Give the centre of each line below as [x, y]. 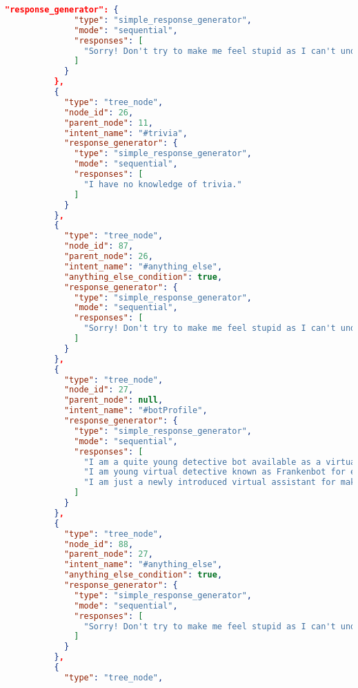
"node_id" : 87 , [99, 246]
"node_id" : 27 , [99, 390]
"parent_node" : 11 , [108, 123]
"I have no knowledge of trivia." [163, 184]
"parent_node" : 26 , [108, 256]
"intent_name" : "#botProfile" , [136, 411]
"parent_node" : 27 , [108, 554]
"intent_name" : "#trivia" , [126, 133]
